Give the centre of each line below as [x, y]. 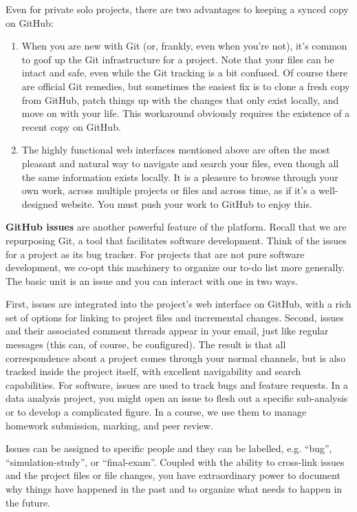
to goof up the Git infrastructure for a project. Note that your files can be [178, 59]
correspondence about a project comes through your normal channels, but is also [176, 358]
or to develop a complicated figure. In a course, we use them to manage [156, 412]
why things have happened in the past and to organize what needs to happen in [174, 489]
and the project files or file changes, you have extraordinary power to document [173, 475]
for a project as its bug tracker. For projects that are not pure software [155, 254]
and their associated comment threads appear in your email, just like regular [167, 331]
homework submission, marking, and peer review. [109, 425]
